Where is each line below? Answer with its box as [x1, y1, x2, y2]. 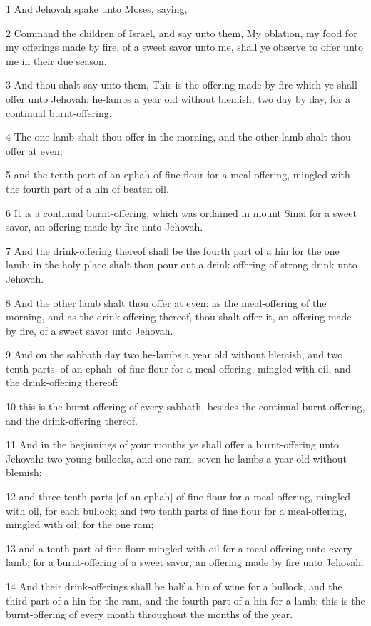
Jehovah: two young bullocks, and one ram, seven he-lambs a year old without [6, 450, 347, 465]
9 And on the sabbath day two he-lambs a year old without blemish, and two [6, 347, 343, 362]
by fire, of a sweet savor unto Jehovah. [6, 323, 173, 338]
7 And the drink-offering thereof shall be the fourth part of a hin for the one [6, 243, 340, 258]
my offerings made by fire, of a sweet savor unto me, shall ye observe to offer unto [6, 39, 363, 54]
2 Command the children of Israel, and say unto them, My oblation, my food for [6, 25, 357, 40]
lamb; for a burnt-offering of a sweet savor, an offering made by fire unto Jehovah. [6, 555, 364, 570]
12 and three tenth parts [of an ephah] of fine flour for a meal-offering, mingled [6, 489, 350, 504]
